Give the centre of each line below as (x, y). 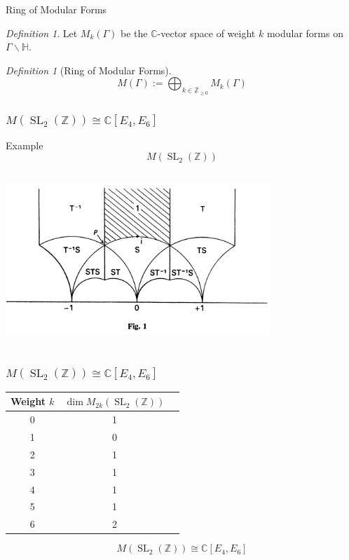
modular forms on (305, 33)
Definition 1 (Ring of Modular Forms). (89, 70)
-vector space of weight (206, 33)
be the (134, 33)
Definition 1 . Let (42, 33)
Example (25, 145)
